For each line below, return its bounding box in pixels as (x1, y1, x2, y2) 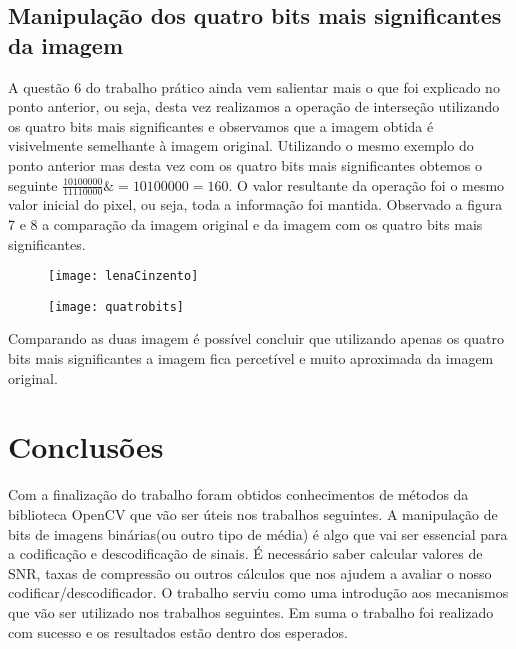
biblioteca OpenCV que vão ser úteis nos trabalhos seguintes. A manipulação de (8, 503, 498, 524)
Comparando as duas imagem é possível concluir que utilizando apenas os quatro (8, 328, 505, 349)
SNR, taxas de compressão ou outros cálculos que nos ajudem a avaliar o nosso (8, 562, 492, 583)
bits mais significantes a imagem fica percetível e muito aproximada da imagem (8, 348, 494, 369)
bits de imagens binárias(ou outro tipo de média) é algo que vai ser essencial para (8, 523, 508, 544)
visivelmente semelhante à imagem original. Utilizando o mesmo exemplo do (8, 135, 474, 156)
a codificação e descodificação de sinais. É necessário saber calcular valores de (8, 543, 483, 564)
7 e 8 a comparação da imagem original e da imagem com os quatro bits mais (8, 213, 483, 234)
